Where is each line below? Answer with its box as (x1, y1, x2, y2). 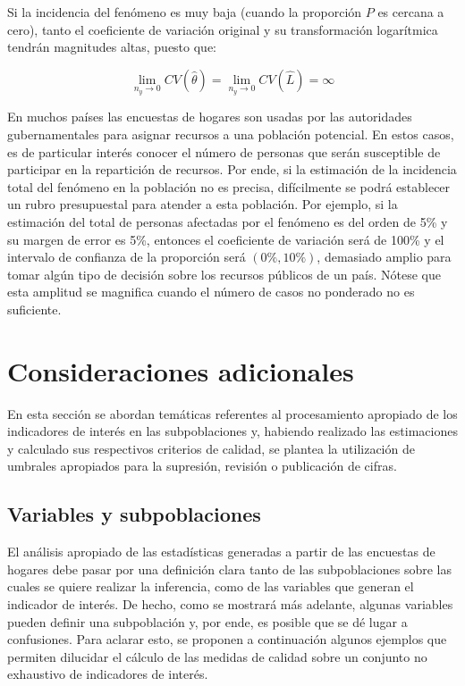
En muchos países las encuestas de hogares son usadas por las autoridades (7, 107, 412, 126)
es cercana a (377, 3, 444, 21)
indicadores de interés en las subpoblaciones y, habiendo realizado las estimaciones (7, 422, 458, 440)
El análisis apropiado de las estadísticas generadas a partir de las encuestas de (7, 542, 435, 561)
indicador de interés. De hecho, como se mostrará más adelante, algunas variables (7, 595, 453, 614)
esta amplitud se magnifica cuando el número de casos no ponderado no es (7, 282, 415, 301)
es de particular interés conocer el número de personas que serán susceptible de (7, 142, 441, 161)
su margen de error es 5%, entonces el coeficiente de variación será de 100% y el (7, 230, 444, 248)
